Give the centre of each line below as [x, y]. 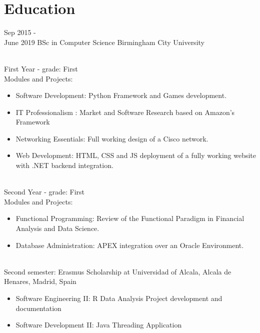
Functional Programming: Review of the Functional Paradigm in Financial [130, 218]
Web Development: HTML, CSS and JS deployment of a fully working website [136, 155]
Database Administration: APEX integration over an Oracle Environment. [130, 245]
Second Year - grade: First [44, 192]
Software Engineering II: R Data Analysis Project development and [119, 298]
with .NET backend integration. [64, 165]
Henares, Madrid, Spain [40, 281]
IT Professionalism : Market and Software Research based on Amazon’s [125, 112]
